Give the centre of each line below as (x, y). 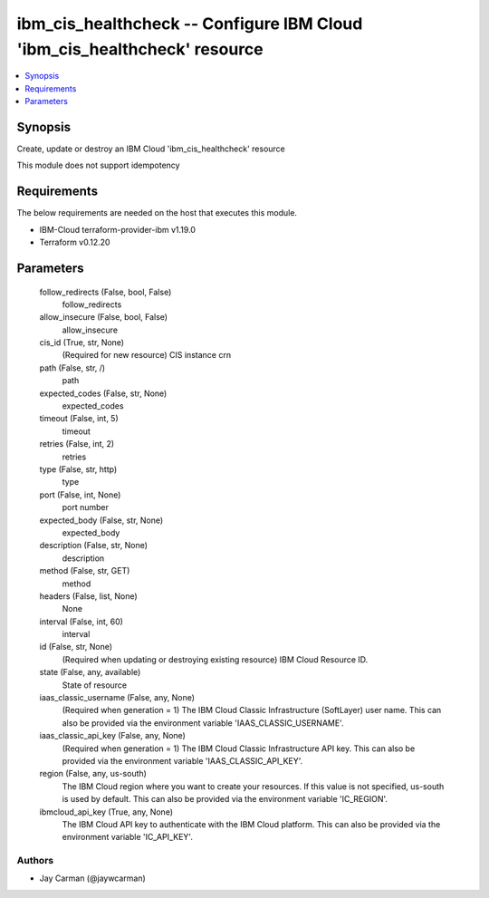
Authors (35, 861)
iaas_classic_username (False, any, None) (117, 698)
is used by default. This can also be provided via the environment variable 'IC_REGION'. (225, 799)
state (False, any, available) (90, 672)
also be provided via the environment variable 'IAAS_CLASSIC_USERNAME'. (203, 723)
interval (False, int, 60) (81, 622)
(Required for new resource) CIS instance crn (146, 355)
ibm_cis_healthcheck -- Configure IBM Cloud (190, 24)
